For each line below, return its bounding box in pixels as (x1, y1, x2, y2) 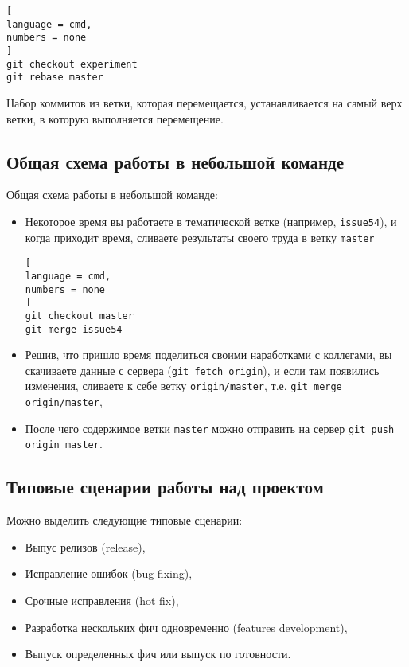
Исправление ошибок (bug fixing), (25, 565, 193, 582)
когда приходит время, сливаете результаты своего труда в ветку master (25, 228, 375, 245)
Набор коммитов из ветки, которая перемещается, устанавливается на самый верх (6, 94, 403, 111)
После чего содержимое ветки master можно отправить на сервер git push (25, 419, 395, 436)
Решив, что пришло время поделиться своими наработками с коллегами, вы (25, 346, 392, 363)
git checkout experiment (6, 58, 138, 70)
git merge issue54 (25, 323, 123, 335)
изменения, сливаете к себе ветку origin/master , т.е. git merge (25, 377, 342, 394)
